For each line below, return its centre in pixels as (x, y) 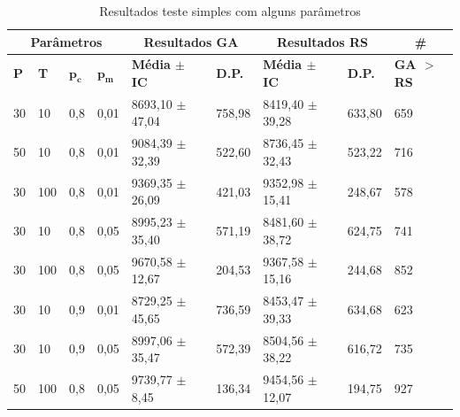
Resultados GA (191, 41)
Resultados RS (322, 41)
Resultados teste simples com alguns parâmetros (230, 11)
